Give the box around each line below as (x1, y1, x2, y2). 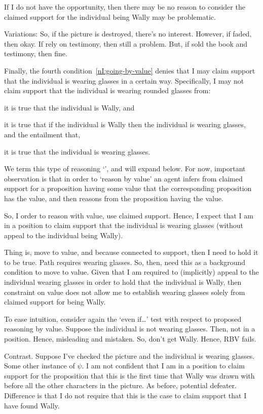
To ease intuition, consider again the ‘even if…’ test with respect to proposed (4, 313, 242, 324)
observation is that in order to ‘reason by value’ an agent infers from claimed (4, 173, 243, 183)
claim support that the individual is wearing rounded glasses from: (4, 85, 211, 96)
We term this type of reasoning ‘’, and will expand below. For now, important (4, 163, 246, 174)
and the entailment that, (4, 129, 81, 139)
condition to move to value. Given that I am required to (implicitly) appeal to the (4, 267, 259, 277)
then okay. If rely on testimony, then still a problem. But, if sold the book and (4, 38, 248, 49)
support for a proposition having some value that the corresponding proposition (4, 183, 252, 194)
